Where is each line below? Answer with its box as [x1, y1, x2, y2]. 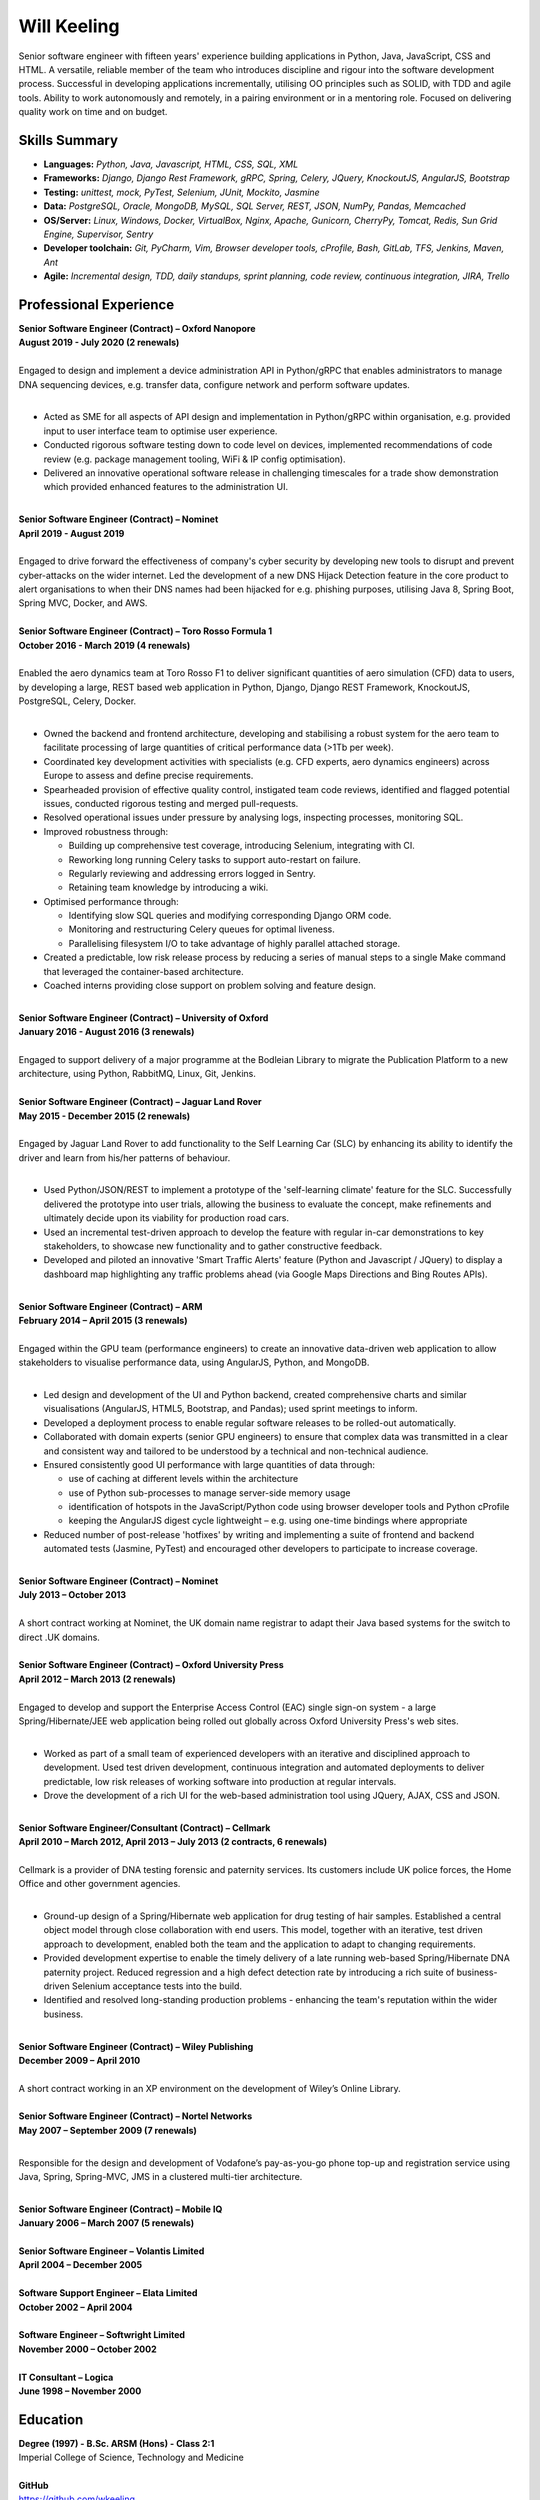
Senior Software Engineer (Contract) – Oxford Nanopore [18, 323, 256, 335]
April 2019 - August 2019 [18, 527, 125, 539]
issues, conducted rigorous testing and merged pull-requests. [43, 797, 299, 809]
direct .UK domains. [18, 1631, 100, 1643]
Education [18, 2411, 84, 2428]
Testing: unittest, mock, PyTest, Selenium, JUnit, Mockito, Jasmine [43, 186, 320, 198]
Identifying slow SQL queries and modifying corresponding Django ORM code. [68, 910, 392, 922]
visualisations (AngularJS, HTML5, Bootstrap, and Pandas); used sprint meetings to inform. [43, 1403, 419, 1415]
